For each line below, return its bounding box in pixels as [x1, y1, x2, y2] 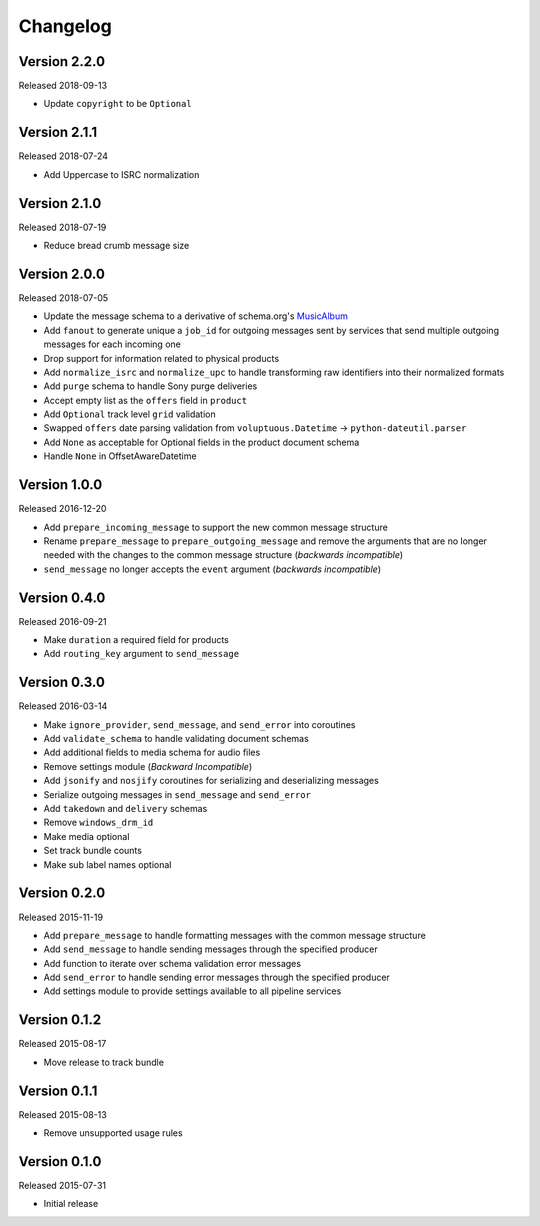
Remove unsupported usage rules [43, 1127, 184, 1139]
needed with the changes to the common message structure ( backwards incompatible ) [43, 549, 404, 561]
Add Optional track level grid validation [43, 408, 216, 420]
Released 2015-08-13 [18, 1108, 107, 1120]
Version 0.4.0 [18, 589, 106, 606]
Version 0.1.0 [18, 1153, 102, 1170]
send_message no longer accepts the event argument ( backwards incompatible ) [43, 563, 382, 575]
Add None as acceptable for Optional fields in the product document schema [43, 436, 360, 448]
